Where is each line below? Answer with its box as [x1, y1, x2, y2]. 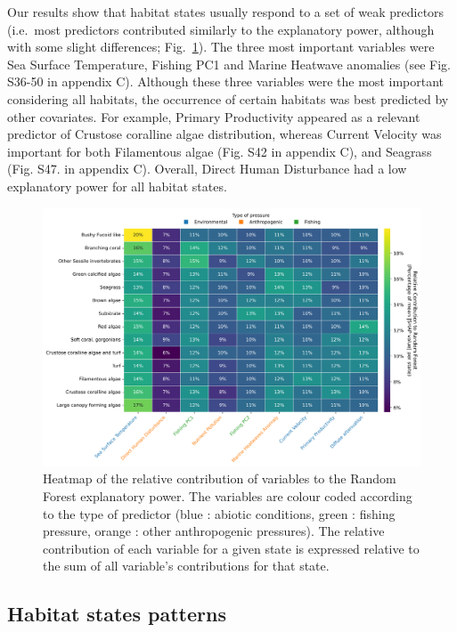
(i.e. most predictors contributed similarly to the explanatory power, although [7, 20, 435, 38]
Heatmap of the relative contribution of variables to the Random [43, 469, 396, 488]
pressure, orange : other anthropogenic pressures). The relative [43, 522, 385, 540]
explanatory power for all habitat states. [7, 176, 227, 195]
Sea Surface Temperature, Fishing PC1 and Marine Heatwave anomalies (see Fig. [7, 54, 451, 73]
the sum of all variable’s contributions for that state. [43, 556, 330, 575]
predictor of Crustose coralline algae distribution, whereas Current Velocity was [7, 125, 442, 143]
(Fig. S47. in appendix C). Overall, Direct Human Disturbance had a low [7, 159, 407, 178]
